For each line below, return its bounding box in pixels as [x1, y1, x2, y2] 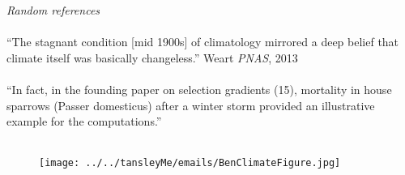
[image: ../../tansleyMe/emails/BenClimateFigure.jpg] [39, 157, 341, 169]
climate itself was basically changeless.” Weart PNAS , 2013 [6, 49, 298, 66]
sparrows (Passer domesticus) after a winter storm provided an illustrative [6, 96, 375, 113]
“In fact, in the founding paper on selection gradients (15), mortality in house [6, 80, 392, 97]
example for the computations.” [6, 113, 162, 130]
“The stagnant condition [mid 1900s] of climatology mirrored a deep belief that [6, 33, 399, 50]
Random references [6, 2, 100, 18]
